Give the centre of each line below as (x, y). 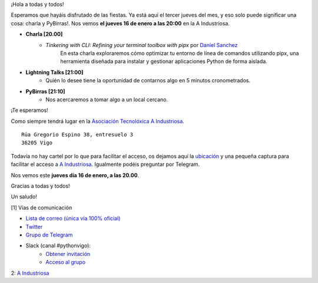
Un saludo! (24, 197)
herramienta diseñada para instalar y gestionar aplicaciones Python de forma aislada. (164, 61)
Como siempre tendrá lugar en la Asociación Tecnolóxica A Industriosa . (98, 121)
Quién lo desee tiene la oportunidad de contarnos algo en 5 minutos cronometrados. (148, 81)
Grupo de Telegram (49, 235)
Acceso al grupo (65, 262)
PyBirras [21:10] (45, 91)
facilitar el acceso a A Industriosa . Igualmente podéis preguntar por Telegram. (105, 164)
